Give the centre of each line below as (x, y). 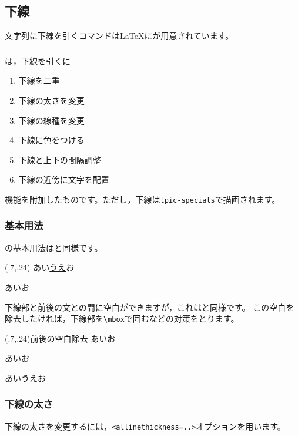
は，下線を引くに (38, 60)
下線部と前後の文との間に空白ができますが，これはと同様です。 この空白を (150, 307)
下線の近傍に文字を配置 (64, 179)
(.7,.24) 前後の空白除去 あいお (60, 338)
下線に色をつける (51, 140)
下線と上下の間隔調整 (60, 159)
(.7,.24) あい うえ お (40, 267)
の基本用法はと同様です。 (54, 247)
